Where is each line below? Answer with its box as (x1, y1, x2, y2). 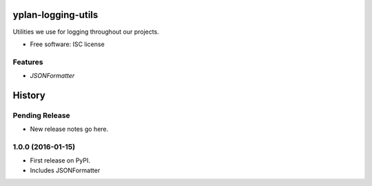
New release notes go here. (30, 125, 109, 134)
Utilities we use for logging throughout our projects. (12, 28, 160, 36)
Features (12, 57, 43, 67)
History (12, 90, 46, 101)
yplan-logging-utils (12, 9, 99, 21)
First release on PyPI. (30, 156, 91, 165)
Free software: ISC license (30, 40, 105, 48)
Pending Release (12, 110, 70, 120)
